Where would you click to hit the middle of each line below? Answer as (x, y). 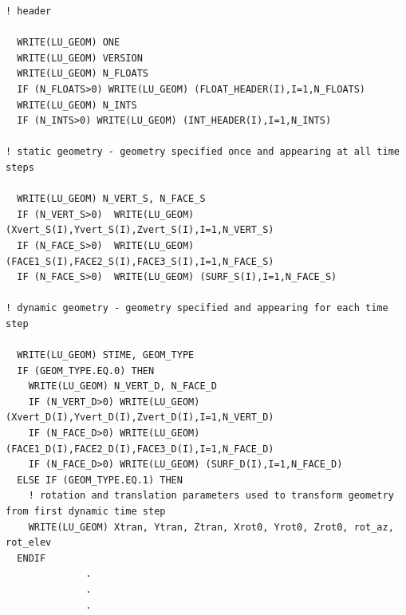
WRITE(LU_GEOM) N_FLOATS (83, 74)
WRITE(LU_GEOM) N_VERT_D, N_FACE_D (122, 386)
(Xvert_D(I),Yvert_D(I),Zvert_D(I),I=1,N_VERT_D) (140, 418)
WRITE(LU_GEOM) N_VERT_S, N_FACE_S (111, 199)
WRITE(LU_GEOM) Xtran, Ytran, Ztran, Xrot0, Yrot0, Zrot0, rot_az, (211, 527)
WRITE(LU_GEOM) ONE (69, 43)
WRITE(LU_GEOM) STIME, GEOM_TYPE (106, 355)
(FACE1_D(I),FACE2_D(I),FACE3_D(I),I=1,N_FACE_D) (140, 449)
